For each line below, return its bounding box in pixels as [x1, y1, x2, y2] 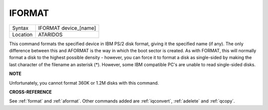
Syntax [12, 24, 29, 31]
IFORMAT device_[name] [38, 24, 96, 31]
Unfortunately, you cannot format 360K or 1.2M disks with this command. [9, 80, 159, 86]
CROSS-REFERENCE [9, 89, 52, 95]
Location [12, 31, 33, 38]
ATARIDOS [38, 31, 63, 38]
